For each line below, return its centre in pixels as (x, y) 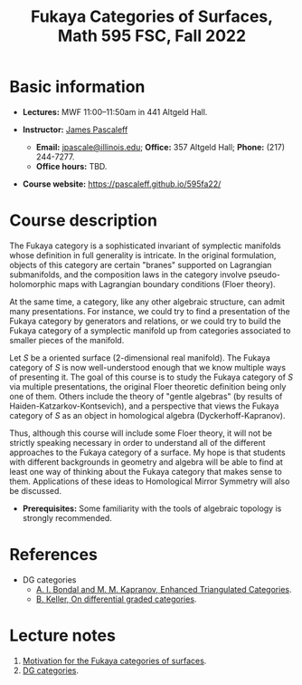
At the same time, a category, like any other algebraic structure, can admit (147, 302)
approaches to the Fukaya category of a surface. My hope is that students (148, 452)
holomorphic (33, 284)
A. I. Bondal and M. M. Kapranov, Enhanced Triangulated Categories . (164, 589)
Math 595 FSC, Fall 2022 (152, 36)
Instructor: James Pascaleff (75, 130)
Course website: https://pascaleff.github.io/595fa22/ (122, 184)
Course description (84, 221)
